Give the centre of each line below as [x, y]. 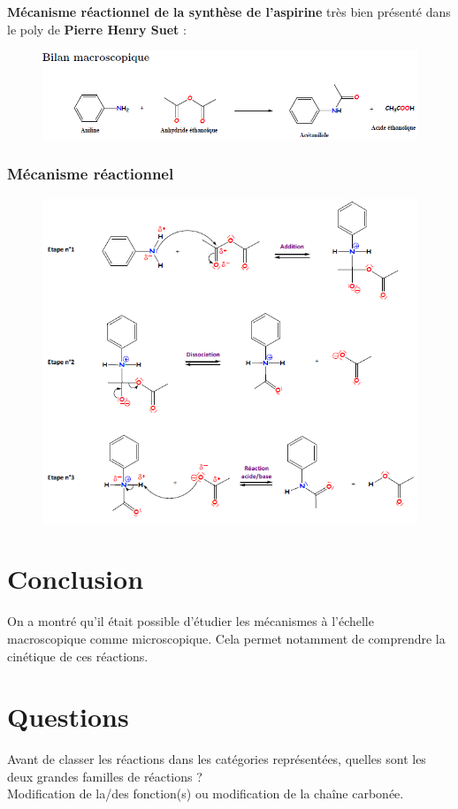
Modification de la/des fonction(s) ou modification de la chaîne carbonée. [206, 794]
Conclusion [76, 579]
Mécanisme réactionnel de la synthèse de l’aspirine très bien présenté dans [229, 11]
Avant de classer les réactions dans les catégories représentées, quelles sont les [217, 759]
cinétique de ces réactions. [78, 656]
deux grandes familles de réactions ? [105, 776]
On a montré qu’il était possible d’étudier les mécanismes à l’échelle [191, 621]
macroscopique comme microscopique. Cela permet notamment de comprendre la [226, 638]
